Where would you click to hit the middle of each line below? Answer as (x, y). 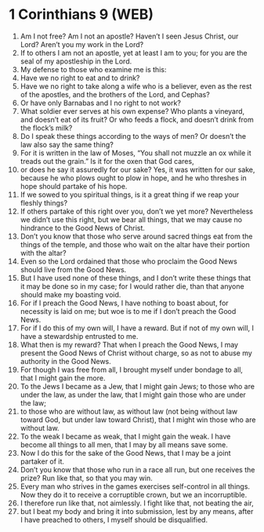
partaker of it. (42, 461)
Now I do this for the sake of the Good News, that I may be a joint (125, 453)
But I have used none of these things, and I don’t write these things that (136, 278)
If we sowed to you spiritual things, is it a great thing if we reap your (130, 195)
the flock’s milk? (46, 128)
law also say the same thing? (67, 144)
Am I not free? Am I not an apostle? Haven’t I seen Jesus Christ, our (129, 36)
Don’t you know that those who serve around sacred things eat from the (136, 236)
